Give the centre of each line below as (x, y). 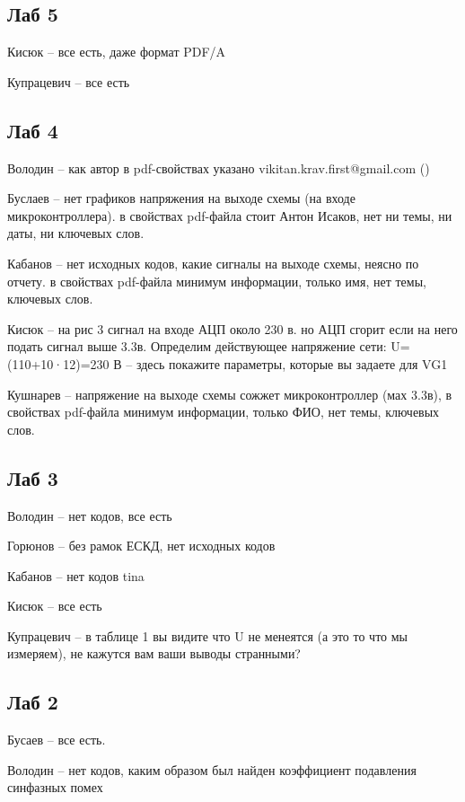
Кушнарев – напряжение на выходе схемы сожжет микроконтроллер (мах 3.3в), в (230, 394)
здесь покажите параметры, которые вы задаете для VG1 (292, 363)
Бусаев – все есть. (57, 740)
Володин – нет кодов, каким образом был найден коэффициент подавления (212, 769)
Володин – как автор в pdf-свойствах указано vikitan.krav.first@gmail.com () (219, 167)
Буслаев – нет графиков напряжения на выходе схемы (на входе (181, 198)
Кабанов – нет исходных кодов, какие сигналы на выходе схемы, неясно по (213, 263)
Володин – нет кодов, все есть (90, 515)
